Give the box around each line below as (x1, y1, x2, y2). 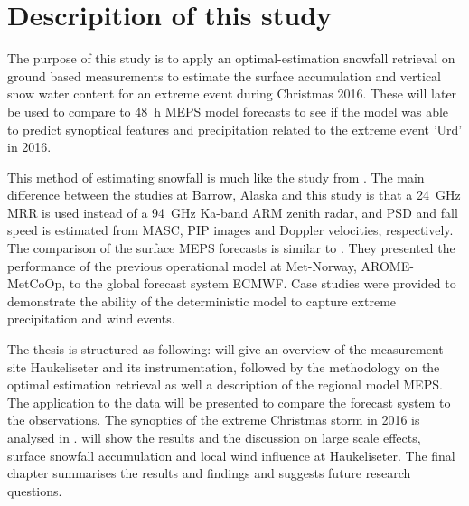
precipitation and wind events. (7, 309, 175, 328)
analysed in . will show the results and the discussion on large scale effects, (7, 428, 421, 446)
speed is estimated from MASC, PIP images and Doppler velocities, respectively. (7, 220, 454, 239)
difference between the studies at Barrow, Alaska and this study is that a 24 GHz (7, 185, 461, 204)
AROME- (361, 256, 414, 275)
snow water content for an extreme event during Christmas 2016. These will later (7, 84, 457, 103)
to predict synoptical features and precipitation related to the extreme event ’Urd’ (7, 119, 463, 138)
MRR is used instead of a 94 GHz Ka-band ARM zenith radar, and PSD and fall (7, 202, 458, 221)
